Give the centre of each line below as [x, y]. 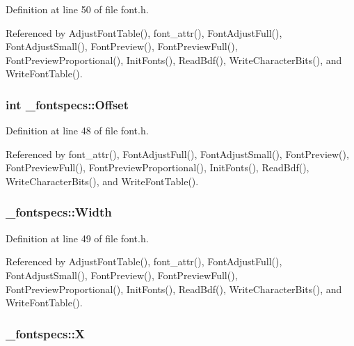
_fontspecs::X [46, 333]
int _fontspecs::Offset [67, 104]
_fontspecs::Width [59, 212]
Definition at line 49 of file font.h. [77, 238]
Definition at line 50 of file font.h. [77, 9]
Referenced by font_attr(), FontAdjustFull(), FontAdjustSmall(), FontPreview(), [177, 154]
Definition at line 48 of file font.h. [77, 131]
